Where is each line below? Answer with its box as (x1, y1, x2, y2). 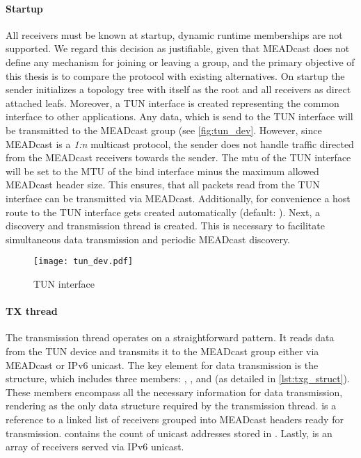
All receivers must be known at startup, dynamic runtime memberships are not (6, 27, 343, 42)
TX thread (6, 304, 58, 318)
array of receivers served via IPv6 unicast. (6, 439, 184, 454)
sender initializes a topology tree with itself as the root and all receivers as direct (6, 82, 351, 97)
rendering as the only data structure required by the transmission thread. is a (6, 398, 337, 413)
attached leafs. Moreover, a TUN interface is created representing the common (6, 95, 339, 110)
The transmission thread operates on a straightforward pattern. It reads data (6, 330, 335, 345)
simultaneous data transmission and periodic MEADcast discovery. (6, 231, 291, 246)
